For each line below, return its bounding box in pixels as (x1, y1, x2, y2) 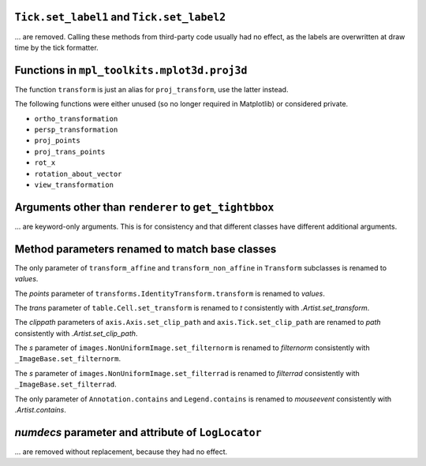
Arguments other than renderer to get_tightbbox (14, 200, 275, 214)
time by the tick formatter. (14, 43, 99, 52)
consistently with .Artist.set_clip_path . (14, 328, 138, 338)
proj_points (34, 136, 80, 145)
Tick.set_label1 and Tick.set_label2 (14, 10, 226, 24)
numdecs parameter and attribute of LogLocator (14, 426, 262, 439)
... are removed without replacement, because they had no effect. (14, 446, 228, 457)
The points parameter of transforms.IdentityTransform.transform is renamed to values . (14, 289, 325, 298)
